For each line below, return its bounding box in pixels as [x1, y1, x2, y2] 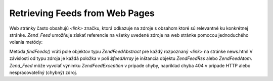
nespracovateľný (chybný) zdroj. [9, 69, 78, 75]
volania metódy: [9, 39, 43, 45]
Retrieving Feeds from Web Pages [9, 8, 155, 19]
